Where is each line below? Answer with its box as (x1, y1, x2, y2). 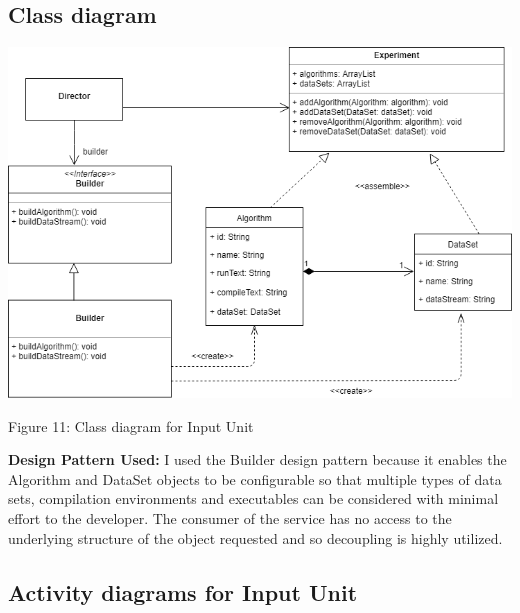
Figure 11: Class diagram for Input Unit (8, 415, 254, 436)
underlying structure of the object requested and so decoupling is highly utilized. (8, 527, 503, 548)
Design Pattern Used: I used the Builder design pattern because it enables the (8, 449, 507, 470)
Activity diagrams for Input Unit (8, 576, 358, 607)
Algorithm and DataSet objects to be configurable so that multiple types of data (8, 468, 502, 489)
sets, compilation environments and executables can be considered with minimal (8, 488, 499, 509)
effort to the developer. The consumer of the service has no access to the (8, 507, 452, 528)
